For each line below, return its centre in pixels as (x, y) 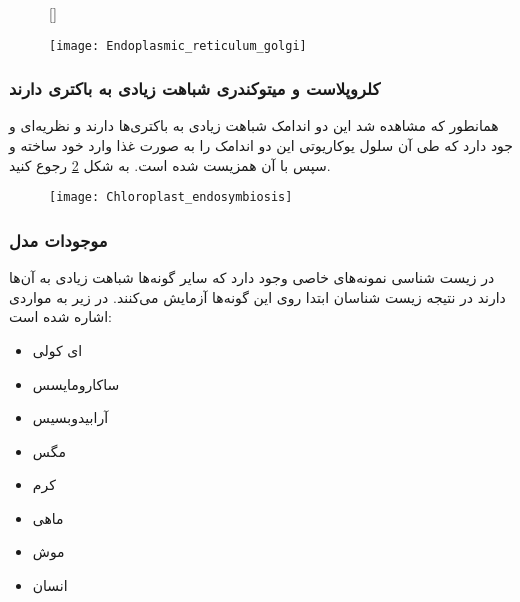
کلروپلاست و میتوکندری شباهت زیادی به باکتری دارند (195, 88)
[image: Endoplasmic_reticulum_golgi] (178, 45)
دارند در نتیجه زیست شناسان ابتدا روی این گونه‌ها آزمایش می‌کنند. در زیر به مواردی (257, 296)
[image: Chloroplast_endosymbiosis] (171, 197)
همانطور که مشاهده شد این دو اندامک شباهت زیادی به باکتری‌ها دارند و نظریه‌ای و (254, 125)
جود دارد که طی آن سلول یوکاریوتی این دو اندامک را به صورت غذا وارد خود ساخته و (261, 145)
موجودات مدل (58, 239)
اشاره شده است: (60, 316)
